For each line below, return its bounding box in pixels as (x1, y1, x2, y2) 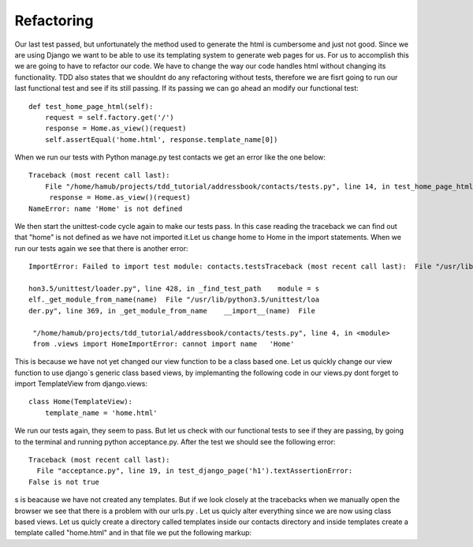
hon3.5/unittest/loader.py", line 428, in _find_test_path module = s (28, 284, 320, 293)
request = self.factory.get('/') (44, 113, 175, 122)
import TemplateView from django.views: (14, 379, 148, 388)
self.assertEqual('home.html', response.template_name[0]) (44, 135, 278, 144)
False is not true (28, 478, 100, 486)
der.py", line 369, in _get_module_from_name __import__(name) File (28, 306, 315, 315)
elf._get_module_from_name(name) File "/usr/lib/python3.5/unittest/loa (28, 295, 320, 304)
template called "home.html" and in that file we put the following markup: (14, 528, 252, 538)
